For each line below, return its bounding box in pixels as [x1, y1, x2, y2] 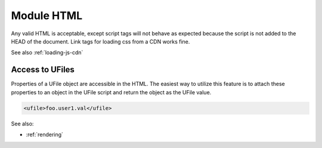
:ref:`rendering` [26, 131, 64, 138]
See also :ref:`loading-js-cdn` [11, 49, 83, 56]
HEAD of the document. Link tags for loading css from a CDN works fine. [11, 38, 190, 45]
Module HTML [11, 9, 83, 22]
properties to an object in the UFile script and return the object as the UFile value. [11, 88, 212, 95]
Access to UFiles [11, 64, 75, 75]
